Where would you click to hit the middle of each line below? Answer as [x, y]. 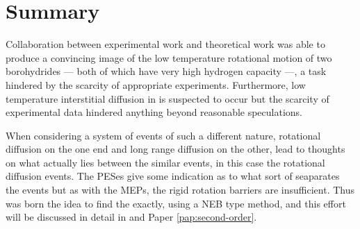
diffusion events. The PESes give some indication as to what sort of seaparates [173, 176]
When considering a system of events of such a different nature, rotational [163, 135]
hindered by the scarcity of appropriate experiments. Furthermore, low [156, 84]
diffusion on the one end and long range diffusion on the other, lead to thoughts [175, 149]
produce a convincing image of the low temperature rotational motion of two [169, 57]
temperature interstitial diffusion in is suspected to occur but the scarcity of [167, 98]
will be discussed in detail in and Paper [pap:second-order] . [131, 217]
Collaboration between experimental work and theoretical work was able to [165, 44]
